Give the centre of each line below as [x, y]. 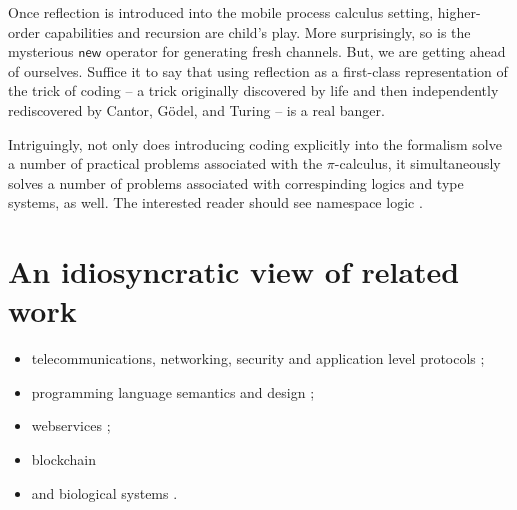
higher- [459, 12]
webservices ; [71, 425]
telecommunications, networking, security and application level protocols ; [258, 358]
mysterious [41, 51]
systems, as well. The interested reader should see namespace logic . [215, 202]
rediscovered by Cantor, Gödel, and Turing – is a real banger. [196, 109]
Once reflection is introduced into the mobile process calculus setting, [221, 12]
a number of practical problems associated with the [165, 163]
